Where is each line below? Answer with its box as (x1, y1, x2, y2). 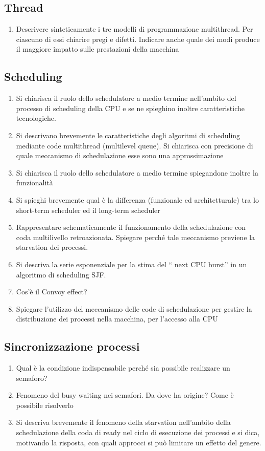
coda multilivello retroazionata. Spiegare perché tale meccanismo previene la (16, 231, 255, 242)
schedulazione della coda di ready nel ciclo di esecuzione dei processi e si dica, (16, 427, 260, 438)
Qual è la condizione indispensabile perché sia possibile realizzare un (16, 362, 230, 373)
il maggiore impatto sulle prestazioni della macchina (16, 44, 179, 54)
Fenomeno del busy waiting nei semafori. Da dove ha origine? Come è (16, 390, 234, 400)
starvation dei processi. (16, 242, 88, 252)
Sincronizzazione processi (4, 338, 140, 354)
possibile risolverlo (16, 399, 74, 410)
